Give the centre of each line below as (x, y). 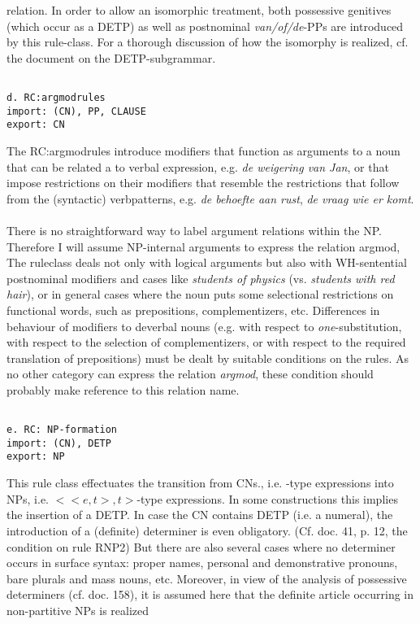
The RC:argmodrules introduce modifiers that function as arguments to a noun (204, 151)
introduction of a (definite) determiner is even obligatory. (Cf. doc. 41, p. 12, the (207, 530)
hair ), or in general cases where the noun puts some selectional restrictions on (200, 294)
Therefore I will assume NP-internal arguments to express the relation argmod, (204, 246)
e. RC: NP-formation (62, 430)
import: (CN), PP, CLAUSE (76, 111)
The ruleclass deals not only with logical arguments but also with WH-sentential (207, 262)
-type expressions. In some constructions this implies (267, 498)
